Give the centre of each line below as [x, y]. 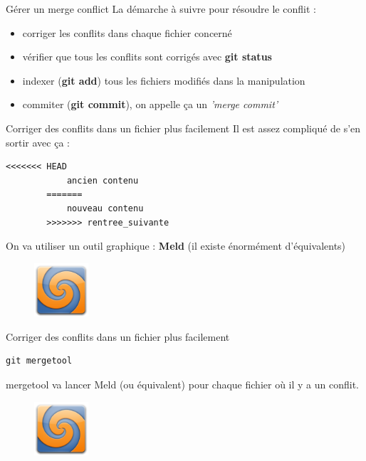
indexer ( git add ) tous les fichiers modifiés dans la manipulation [164, 80]
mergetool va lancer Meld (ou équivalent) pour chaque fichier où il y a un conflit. [183, 385]
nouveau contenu [105, 208]
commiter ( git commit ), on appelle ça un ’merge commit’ [150, 104]
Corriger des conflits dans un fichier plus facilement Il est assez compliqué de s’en [183, 128]
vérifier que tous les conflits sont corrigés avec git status [147, 57]
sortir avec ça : [38, 142]
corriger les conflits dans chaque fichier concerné [127, 32]
